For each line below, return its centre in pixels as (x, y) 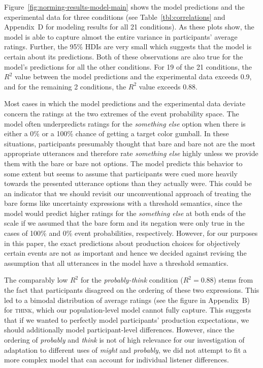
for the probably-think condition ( (132, 280)
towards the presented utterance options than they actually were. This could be (128, 183)
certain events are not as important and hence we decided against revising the (125, 253)
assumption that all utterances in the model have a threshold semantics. (116, 263)
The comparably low (36, 280)
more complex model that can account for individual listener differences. (117, 360)
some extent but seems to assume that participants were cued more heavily (121, 173)
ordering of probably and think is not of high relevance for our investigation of (124, 340)
